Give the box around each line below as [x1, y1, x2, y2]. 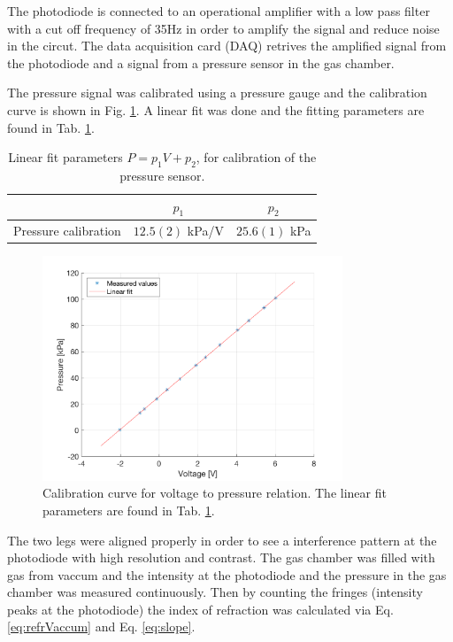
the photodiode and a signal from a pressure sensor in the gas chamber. [7, 53, 395, 72]
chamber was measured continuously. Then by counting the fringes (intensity [7, 583, 423, 601]
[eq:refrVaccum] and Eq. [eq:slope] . [7, 617, 196, 636]
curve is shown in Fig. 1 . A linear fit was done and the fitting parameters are [7, 100, 425, 119]
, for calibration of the [196, 148, 317, 166]
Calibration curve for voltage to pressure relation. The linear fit [42, 483, 387, 502]
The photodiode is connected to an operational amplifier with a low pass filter [7, 2, 430, 19]
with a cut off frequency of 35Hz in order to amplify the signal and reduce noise [7, 19, 440, 37]
